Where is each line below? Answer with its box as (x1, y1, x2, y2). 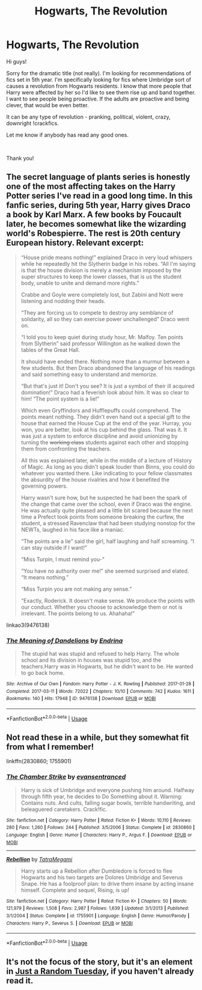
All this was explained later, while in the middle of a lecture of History (20, 457, 192, 464)
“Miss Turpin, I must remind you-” (20, 555, 105, 563)
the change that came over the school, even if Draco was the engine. (20, 500, 192, 508)
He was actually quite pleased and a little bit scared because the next (20, 506, 194, 514)
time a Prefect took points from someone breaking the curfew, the (20, 513, 185, 520)
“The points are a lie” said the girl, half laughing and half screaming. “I (20, 537, 194, 545)
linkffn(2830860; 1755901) (6, 758, 72, 765)
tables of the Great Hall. (20, 346, 80, 353)
